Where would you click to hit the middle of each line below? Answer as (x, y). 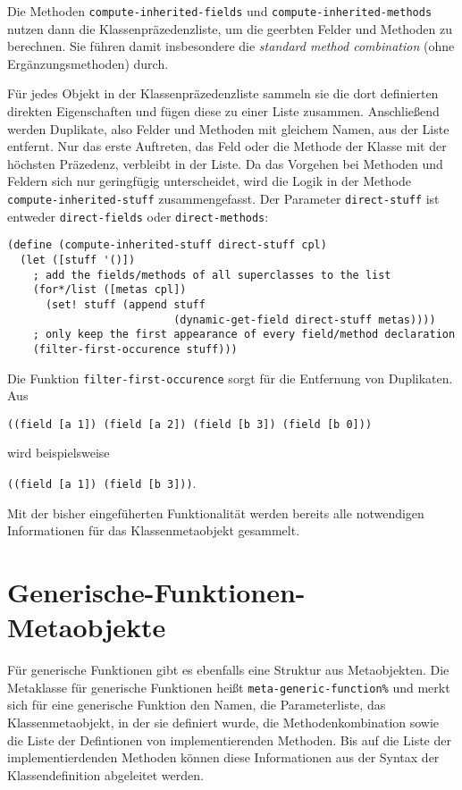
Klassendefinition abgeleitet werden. (105, 774)
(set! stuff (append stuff (125, 304)
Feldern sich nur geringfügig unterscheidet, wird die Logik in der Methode (209, 181)
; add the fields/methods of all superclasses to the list (212, 275)
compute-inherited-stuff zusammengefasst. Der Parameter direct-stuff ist (223, 198)
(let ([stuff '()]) (78, 260)
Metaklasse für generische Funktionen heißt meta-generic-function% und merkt (229, 687)
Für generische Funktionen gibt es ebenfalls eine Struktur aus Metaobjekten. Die (228, 670)
